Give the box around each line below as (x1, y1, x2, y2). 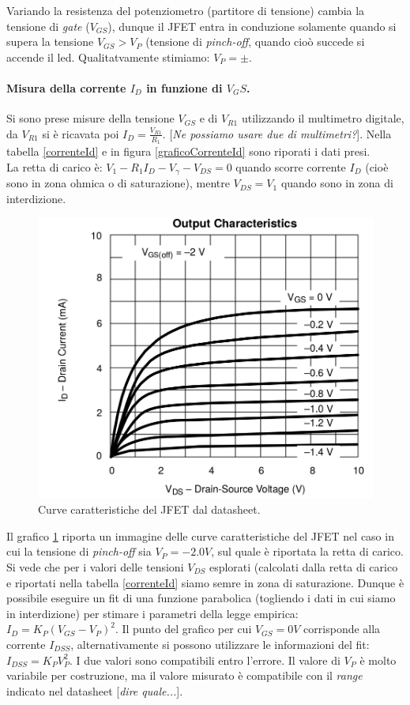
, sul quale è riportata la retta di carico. (211, 543, 404, 560)
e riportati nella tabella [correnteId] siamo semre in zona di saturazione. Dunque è (6, 574, 404, 590)
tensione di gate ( (6, 17, 90, 34)
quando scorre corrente (235, 158, 346, 175)
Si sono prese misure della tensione (6, 110, 175, 126)
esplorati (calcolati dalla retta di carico (209, 558, 398, 575)
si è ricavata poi (42, 125, 119, 141)
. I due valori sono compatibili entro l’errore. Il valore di (69, 651, 340, 668)
